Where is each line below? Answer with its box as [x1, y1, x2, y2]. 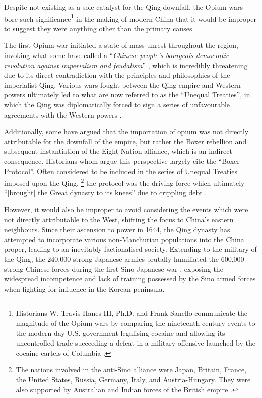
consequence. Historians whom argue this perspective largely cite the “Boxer [4, 155, 240, 166]
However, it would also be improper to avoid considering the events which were [4, 204, 248, 214]
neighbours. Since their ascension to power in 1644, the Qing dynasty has [4, 224, 230, 235]
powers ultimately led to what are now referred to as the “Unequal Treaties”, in [4, 89, 250, 100]
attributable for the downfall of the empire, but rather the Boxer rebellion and [4, 136, 247, 146]
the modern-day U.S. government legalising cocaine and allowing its [16, 327, 225, 338]
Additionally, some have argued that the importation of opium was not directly [4, 126, 249, 137]
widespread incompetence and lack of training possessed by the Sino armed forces [4, 273, 256, 284]
